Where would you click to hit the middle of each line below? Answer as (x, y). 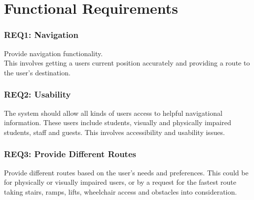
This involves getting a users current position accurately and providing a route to (127, 63)
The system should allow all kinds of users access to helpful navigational (113, 113)
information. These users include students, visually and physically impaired (118, 122)
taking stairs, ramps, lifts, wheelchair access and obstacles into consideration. (121, 191)
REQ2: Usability (37, 94)
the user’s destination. (37, 72)
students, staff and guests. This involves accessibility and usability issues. (114, 132)
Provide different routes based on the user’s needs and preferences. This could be (126, 172)
